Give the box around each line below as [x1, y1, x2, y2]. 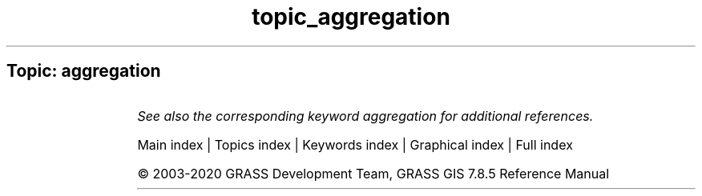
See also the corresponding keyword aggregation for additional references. [137, 107, 594, 124]
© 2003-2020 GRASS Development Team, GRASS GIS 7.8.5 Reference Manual [137, 165, 610, 182]
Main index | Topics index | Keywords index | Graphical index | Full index [137, 136, 573, 153]
